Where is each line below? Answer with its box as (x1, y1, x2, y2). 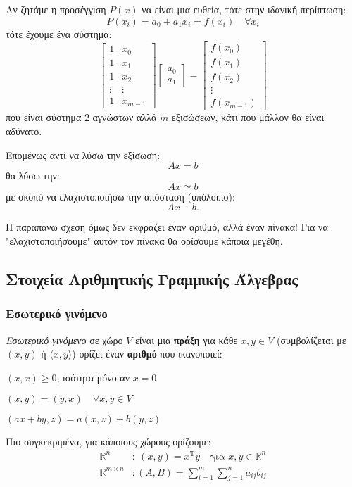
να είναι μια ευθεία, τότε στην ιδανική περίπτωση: (142, 2, 346, 16)
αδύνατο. (6, 123, 42, 138)
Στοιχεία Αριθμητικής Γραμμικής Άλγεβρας (6, 267, 298, 289)
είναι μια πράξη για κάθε (134, 332, 238, 347)
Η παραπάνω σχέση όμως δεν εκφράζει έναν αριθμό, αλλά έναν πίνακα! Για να (6, 220, 328, 234)
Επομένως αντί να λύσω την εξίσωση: (6, 147, 161, 162)
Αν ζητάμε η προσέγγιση (6, 2, 106, 16)
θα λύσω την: (6, 168, 60, 183)
